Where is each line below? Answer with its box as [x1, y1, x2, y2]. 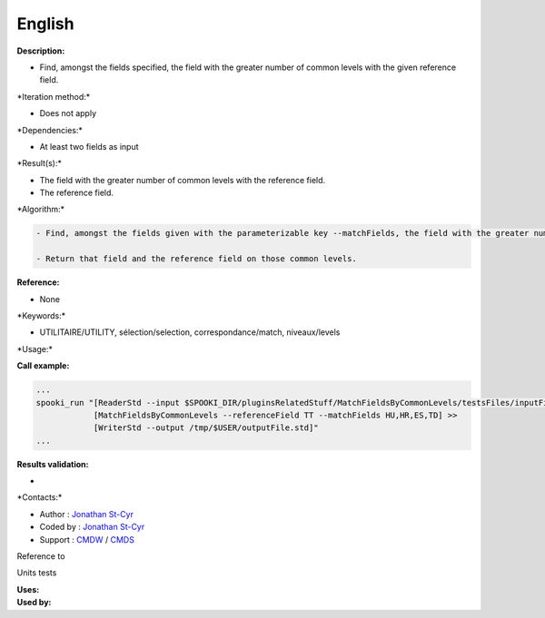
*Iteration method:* [16, 91, 91, 102]
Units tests [16, 567, 57, 578]
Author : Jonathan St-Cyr [39, 508, 134, 519]
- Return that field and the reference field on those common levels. [35, 254, 358, 264]
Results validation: [16, 458, 89, 469]
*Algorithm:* [16, 204, 65, 215]
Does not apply [39, 108, 97, 119]
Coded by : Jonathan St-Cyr [39, 522, 145, 533]
